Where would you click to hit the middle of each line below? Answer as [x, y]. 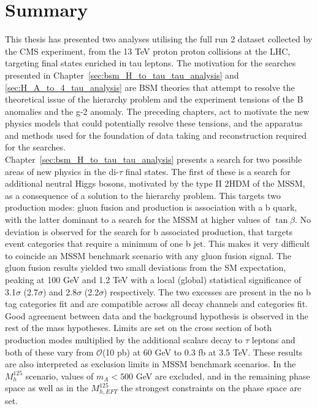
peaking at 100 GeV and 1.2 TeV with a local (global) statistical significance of [153, 279]
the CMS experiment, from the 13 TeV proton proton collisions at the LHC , [148, 51]
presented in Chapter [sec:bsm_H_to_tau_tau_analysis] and [122, 75]
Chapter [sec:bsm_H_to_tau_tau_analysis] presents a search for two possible [154, 159]
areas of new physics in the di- [62, 171]
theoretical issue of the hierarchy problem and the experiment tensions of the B [154, 99]
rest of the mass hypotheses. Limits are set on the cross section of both [139, 328]
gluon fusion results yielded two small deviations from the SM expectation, [146, 267]
